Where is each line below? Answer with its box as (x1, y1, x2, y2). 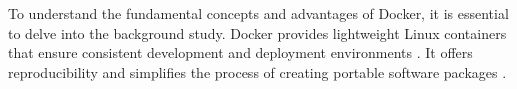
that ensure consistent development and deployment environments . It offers (8, 42, 473, 63)
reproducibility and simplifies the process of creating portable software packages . (8, 61, 507, 82)
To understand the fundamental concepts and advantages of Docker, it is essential (8, 3, 509, 23)
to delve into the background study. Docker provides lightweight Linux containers (8, 22, 507, 43)
